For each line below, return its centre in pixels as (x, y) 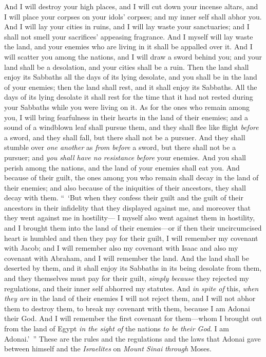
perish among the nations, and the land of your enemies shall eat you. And (122, 167)
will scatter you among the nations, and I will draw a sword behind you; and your (133, 56)
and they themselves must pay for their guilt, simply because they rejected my (127, 278)
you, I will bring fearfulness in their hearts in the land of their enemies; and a (126, 117)
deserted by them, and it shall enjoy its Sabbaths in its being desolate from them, (133, 268)
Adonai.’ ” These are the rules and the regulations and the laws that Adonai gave (132, 338)
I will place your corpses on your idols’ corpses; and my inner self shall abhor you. (133, 16)
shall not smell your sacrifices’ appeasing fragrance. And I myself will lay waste (129, 36)
